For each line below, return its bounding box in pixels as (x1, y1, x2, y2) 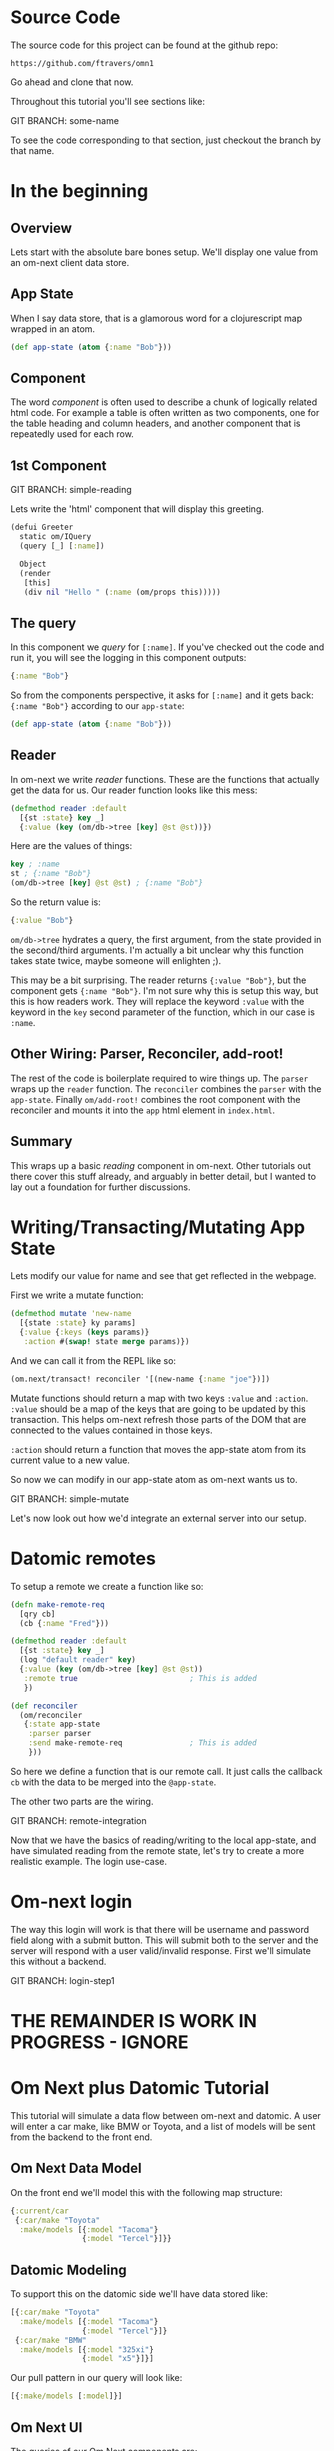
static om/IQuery (19, 532, 92, 542)
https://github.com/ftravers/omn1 (10, 58, 155, 68)
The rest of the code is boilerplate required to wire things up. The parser (10, 1072, 309, 1084)
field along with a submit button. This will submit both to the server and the (10, 1934, 319, 1946)
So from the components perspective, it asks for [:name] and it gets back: (10, 689, 314, 701)
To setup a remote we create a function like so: (10, 1580, 204, 1592)
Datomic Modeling (10, 2261, 127, 2278)
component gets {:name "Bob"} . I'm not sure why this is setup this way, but (10, 984, 319, 996)
